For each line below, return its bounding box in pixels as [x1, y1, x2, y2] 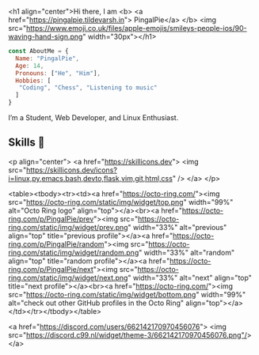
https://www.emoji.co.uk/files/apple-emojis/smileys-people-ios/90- [26, 24, 247, 32]
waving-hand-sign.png [8, 32, 83, 41]
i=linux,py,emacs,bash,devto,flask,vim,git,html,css [8, 173, 173, 183]
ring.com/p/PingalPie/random [8, 239, 105, 248]
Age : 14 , [15, 62, 44, 70]
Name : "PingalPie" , [15, 55, 80, 62]
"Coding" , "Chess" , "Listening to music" [18, 84, 158, 92]
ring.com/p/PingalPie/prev [8, 213, 94, 224]
